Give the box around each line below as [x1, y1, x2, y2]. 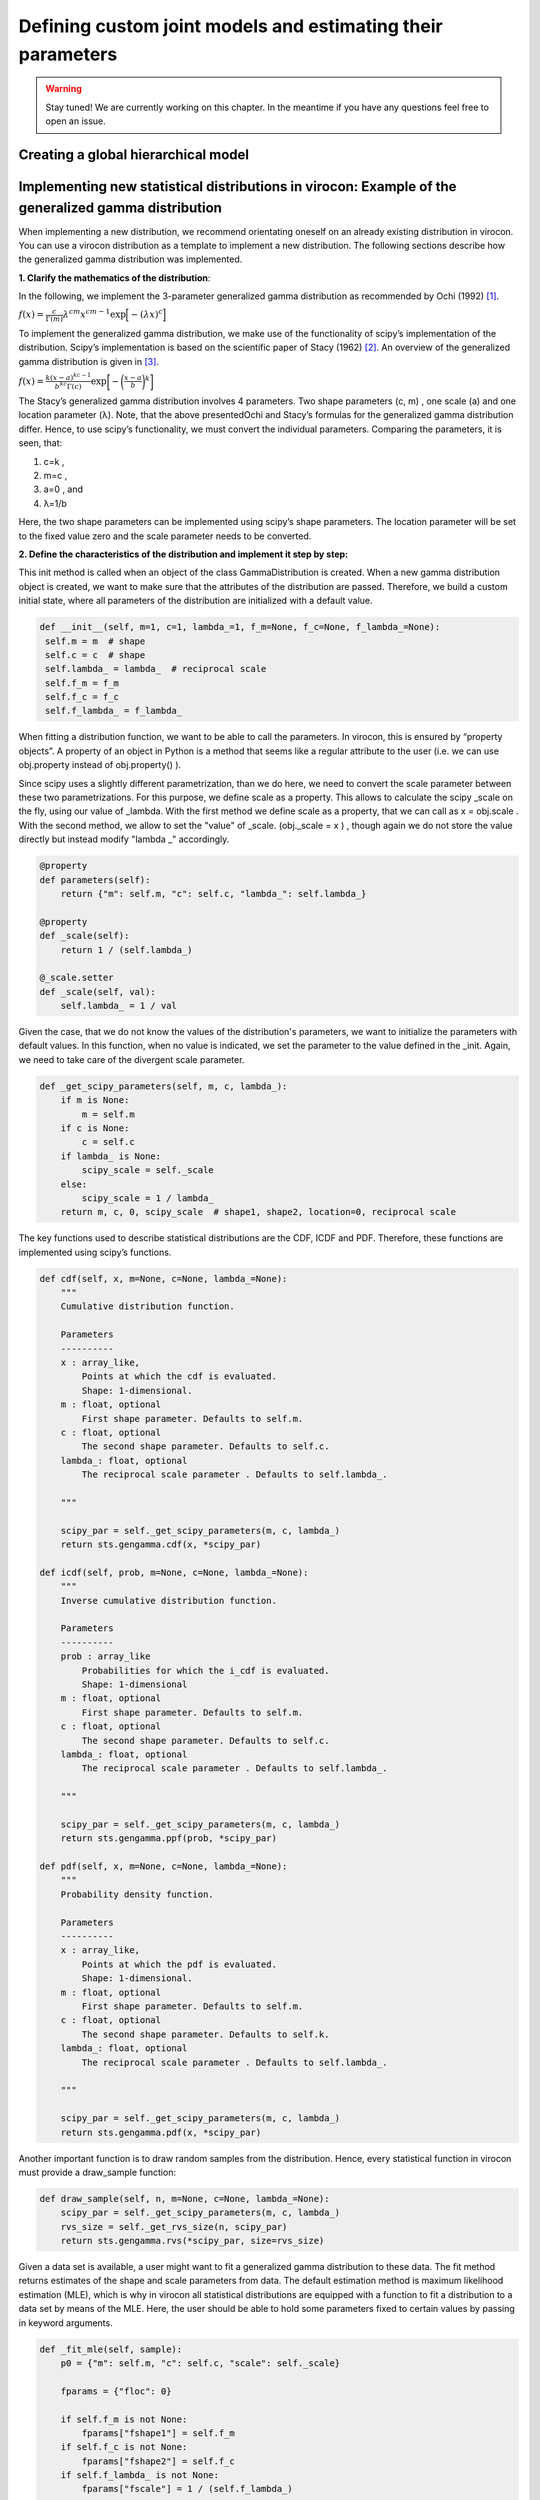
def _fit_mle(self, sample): [39, 2343, 183, 2355]
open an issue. [45, 115, 107, 127]
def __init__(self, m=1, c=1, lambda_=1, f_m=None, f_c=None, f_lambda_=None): [39, 621, 441, 633]
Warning [45, 83, 82, 95]
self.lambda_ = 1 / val [60, 1000, 177, 1012]
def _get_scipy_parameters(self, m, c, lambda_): [39, 1080, 288, 1092]
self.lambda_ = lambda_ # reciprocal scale [45, 663, 267, 675]
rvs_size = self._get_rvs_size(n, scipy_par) [60, 2221, 288, 2232]
